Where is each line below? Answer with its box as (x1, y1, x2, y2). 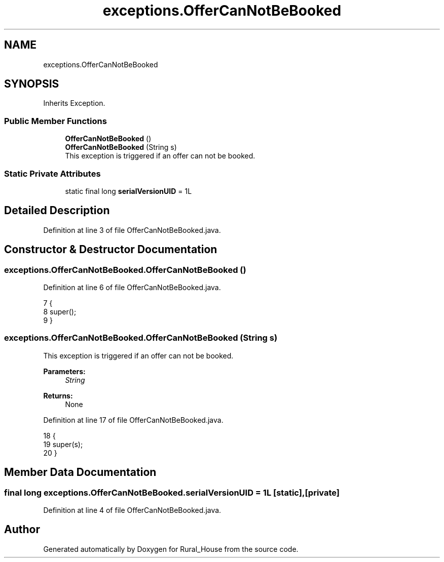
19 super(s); (43, 439, 83, 449)
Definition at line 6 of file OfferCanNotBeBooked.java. (43, 283, 221, 292)
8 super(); (43, 307, 77, 316)
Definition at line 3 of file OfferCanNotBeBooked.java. (43, 225, 221, 234)
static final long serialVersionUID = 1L (65, 186, 192, 195)
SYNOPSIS (4, 77, 59, 91)
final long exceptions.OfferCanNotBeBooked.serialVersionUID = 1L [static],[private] (4, 487, 340, 498)
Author (4, 523, 40, 536)
